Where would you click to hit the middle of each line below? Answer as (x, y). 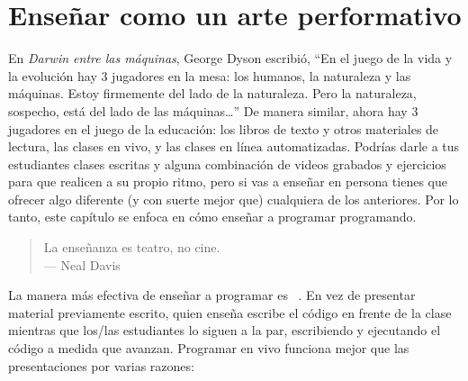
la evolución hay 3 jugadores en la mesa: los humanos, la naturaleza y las (210, 75)
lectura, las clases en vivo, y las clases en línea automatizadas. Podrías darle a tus (234, 146)
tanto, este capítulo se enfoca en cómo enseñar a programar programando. (212, 217)
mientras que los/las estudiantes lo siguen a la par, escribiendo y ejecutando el (225, 330)
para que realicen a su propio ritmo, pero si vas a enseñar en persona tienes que (228, 181)
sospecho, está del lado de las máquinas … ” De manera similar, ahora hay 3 (213, 110)
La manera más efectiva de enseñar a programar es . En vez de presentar (212, 295)
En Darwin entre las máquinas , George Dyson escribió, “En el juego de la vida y (230, 58)
